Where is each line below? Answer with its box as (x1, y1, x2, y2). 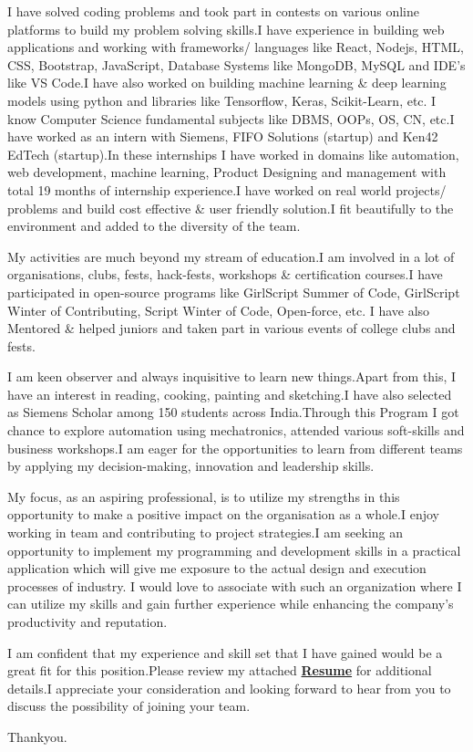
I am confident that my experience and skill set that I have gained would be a (7, 642, 443, 662)
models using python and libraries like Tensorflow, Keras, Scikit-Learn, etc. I (7, 90, 437, 110)
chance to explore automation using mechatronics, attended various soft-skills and (7, 421, 465, 440)
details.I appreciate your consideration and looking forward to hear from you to (7, 678, 451, 697)
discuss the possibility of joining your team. (7, 696, 251, 715)
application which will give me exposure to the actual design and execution (7, 559, 427, 578)
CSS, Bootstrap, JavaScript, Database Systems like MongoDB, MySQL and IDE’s (7, 55, 466, 74)
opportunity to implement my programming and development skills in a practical (7, 540, 461, 559)
